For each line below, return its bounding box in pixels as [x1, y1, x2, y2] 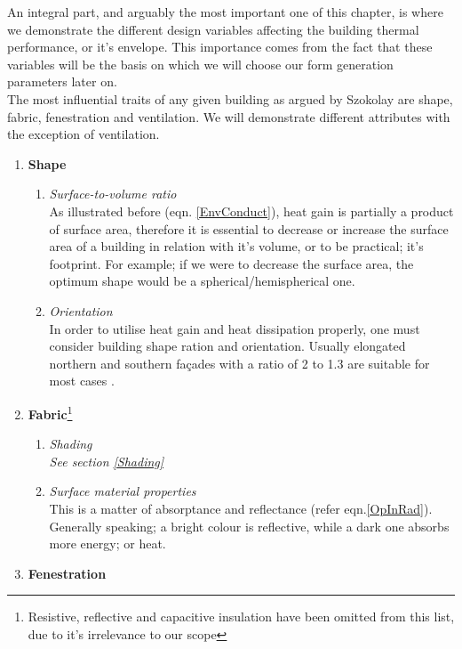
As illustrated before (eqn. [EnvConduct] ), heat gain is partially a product [49, 201, 454, 220]
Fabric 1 [28, 402, 73, 423]
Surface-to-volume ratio [49, 184, 177, 203]
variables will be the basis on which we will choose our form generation [7, 54, 394, 73]
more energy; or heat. [49, 534, 166, 553]
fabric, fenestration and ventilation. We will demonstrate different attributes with [7, 107, 450, 126]
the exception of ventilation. [7, 125, 160, 143]
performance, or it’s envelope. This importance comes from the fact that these [7, 37, 433, 56]
